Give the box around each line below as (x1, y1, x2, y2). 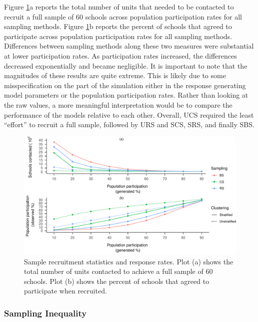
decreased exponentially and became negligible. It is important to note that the (4, 60, 247, 71)
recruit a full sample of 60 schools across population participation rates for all (4, 11, 242, 22)
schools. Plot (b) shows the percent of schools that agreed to (24, 275, 209, 286)
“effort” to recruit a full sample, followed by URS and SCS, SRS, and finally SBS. (4, 119, 254, 130)
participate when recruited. (24, 285, 107, 296)
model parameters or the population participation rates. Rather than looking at (4, 90, 248, 100)
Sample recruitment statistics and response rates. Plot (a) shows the (24, 256, 233, 266)
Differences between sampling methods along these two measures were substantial (4, 41, 254, 51)
